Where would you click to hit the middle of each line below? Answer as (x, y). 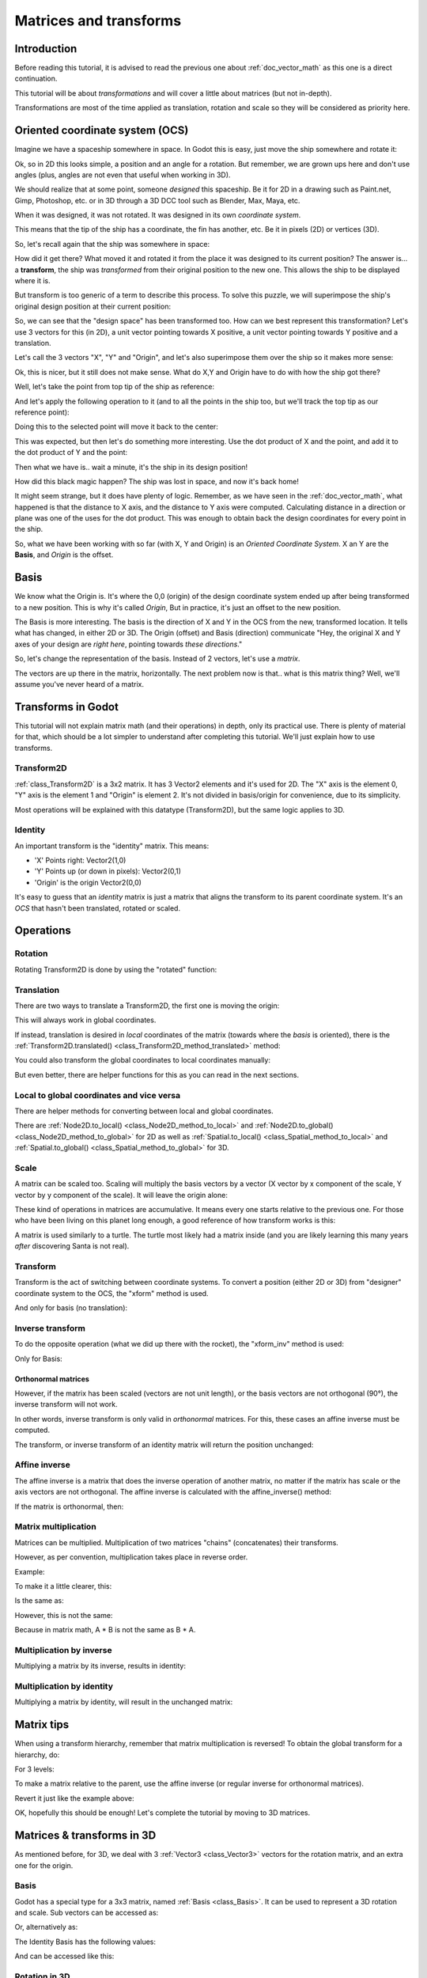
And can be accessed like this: (64, 1956)
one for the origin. (44, 1865)
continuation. (36, 78)
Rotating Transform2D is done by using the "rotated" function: (116, 969)
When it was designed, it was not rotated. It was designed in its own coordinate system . (158, 215)
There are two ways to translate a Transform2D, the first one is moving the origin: (147, 1006)
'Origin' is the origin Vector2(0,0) (88, 882)
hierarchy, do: (37, 1754)
